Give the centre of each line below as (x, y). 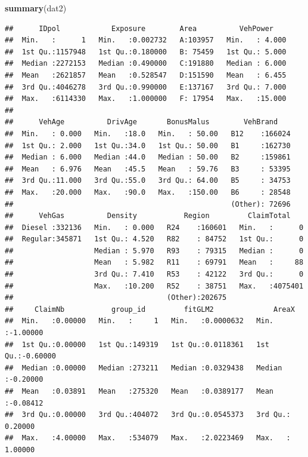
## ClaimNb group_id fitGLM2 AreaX (150, 309)
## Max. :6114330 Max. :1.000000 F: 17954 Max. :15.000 (146, 99)
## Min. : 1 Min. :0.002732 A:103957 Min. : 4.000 (146, 40)
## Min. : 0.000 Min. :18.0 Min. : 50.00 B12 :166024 (148, 134)
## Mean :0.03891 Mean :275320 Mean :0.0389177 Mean (139, 391)
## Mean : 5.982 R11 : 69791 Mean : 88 (154, 263)
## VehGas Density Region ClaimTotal (148, 216)
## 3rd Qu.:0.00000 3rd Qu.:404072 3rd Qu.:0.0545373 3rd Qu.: (148, 415)
